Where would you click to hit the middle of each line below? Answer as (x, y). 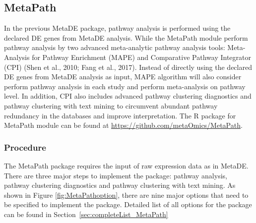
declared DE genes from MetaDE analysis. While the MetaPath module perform (126, 37)
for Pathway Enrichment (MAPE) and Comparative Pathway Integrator (141, 57)
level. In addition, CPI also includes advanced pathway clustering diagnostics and (128, 96)
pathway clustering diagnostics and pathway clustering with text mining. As (120, 185)
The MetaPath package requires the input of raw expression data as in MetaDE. (126, 165)
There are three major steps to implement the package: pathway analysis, (116, 175)
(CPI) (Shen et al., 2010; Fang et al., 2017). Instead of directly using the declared (128, 67)
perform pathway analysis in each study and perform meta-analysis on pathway (125, 86)
